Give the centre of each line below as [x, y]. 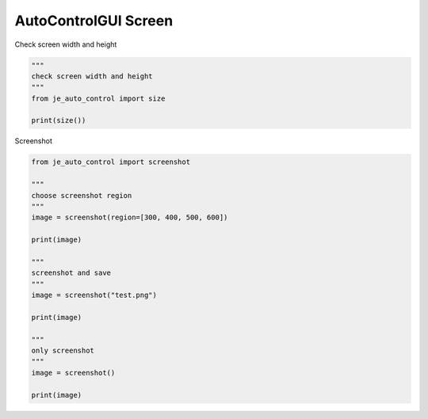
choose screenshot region [82, 195]
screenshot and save [71, 273]
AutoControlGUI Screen [94, 21]
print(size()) [59, 120]
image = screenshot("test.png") [94, 295]
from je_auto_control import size [98, 98]
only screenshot [63, 351]
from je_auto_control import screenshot [111, 162]
